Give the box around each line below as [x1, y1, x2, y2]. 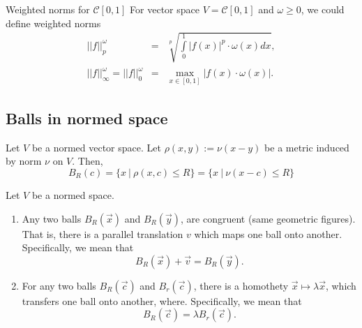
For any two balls [22, 278, 96, 292]
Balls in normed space [6, 107, 168, 128]
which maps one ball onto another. [194, 226, 342, 241]
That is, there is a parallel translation [22, 226, 183, 241]
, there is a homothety [193, 278, 289, 292]
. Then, [72, 154, 103, 168]
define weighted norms [6, 15, 101, 30]
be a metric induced [264, 140, 349, 154]
